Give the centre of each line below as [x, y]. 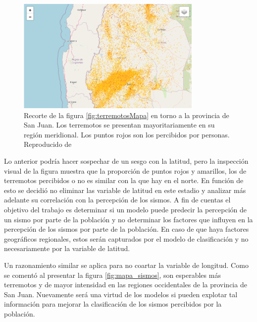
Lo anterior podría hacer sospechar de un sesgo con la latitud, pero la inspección [126, 161]
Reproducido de [48, 144]
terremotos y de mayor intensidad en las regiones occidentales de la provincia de [126, 285]
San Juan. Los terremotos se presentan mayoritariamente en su [119, 125]
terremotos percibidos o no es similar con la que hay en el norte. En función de [124, 180]
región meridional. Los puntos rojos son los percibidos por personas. [127, 134]
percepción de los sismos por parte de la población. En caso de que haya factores [127, 229]
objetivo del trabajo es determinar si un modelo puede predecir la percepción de [126, 210]
